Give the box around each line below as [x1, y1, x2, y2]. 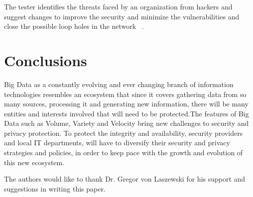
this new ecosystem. [4, 157, 65, 167]
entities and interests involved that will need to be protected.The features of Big [4, 108, 249, 118]
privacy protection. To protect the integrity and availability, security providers [4, 127, 243, 138]
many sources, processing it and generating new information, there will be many [4, 98, 249, 109]
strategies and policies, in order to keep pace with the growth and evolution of [4, 147, 243, 158]
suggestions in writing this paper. [4, 183, 106, 194]
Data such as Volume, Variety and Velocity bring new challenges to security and [4, 118, 249, 128]
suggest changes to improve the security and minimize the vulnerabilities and [4, 11, 240, 21]
